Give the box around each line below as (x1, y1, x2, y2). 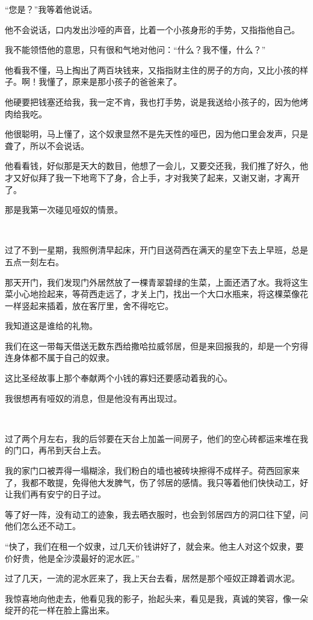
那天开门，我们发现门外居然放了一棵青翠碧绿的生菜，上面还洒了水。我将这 (5, 275, 300, 288)
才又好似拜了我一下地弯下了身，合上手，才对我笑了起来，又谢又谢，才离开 (5, 171, 300, 183)
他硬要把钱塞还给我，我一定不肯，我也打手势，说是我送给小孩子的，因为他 (5, 95, 300, 108)
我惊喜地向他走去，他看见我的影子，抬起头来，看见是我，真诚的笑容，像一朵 (5, 592, 308, 604)
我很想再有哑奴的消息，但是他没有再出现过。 (5, 391, 182, 404)
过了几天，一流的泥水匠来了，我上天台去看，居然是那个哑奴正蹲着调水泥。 (5, 572, 300, 585)
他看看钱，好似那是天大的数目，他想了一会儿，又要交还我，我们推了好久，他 (5, 159, 308, 172)
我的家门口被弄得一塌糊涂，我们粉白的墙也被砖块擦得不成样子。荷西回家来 (5, 464, 300, 477)
